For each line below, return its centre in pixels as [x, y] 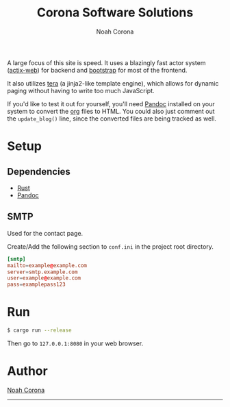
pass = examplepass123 [37, 285]
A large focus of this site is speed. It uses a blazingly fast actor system [106, 62]
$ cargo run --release [39, 330]
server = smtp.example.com [42, 272]
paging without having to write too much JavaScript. [81, 90]
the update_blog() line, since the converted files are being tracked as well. [112, 119]
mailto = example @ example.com [47, 265]
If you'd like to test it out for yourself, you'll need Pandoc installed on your [111, 103]
